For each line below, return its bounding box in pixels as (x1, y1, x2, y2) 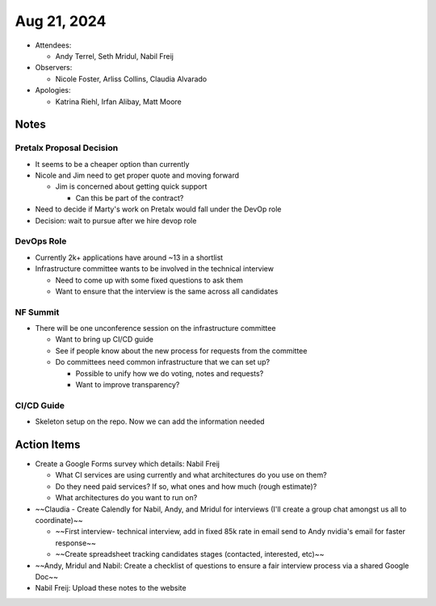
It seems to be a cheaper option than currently (35, 159, 190, 169)
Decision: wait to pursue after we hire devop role (35, 215, 197, 225)
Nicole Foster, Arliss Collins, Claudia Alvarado (55, 73, 208, 84)
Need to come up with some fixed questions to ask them (55, 275, 244, 285)
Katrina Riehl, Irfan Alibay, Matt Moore (55, 97, 182, 107)
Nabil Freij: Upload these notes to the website (35, 583, 187, 593)
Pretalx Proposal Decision (15, 142, 119, 153)
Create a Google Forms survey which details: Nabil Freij (35, 459, 220, 469)
